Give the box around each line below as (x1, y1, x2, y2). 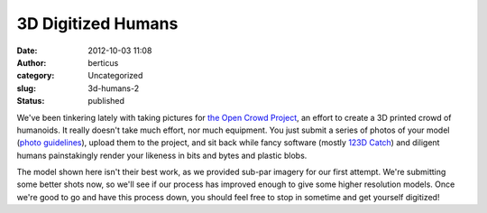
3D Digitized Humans (16, 14, 179, 33)
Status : (16, 96, 45, 106)
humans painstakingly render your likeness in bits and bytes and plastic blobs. (16, 150, 308, 161)
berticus (87, 57, 119, 68)
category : (16, 70, 55, 81)
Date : (16, 45, 38, 56)
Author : (16, 57, 47, 68)
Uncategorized (87, 70, 143, 81)
